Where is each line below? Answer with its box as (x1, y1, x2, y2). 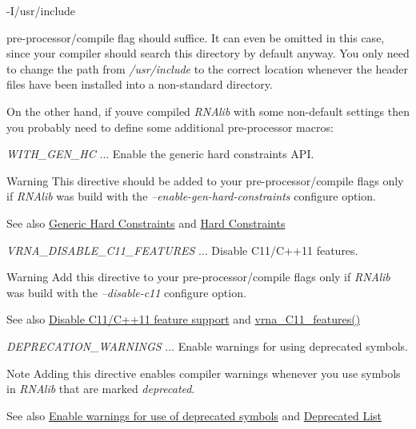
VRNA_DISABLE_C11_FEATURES (6, 241, 195, 258)
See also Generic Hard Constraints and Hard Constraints (6, 214, 286, 231)
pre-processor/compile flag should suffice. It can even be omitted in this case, (6, 29, 385, 46)
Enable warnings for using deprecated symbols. (178, 337, 408, 354)
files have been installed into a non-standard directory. (6, 76, 273, 93)
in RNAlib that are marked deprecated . (6, 380, 195, 397)
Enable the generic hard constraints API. (112, 145, 314, 162)
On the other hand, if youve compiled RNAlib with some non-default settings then (6, 102, 410, 119)
